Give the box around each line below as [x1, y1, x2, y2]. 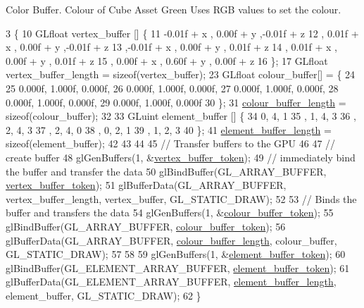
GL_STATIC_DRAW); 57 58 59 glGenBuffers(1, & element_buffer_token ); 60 [6, 247, 346, 261]
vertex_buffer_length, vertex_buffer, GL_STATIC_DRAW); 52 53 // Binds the [6, 191, 357, 206]
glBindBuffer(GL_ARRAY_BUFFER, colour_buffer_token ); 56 [6, 218, 286, 233]
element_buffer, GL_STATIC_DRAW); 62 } [6, 288, 201, 302]
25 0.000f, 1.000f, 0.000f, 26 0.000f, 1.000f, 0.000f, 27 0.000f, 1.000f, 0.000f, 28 [6, 80, 339, 95]
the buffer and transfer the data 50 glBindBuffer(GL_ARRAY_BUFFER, [6, 164, 327, 178]
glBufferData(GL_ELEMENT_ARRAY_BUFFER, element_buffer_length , [6, 274, 337, 289]
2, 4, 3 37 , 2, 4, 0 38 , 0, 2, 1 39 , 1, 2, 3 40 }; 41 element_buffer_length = [6, 122, 332, 137]
